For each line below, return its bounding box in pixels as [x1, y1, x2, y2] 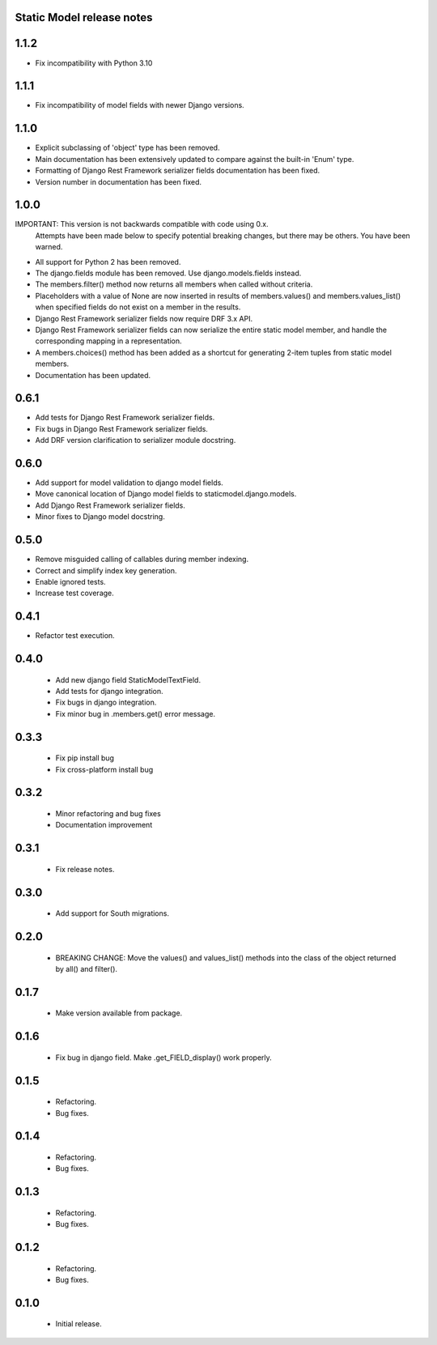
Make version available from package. [55, 1008, 183, 1018]
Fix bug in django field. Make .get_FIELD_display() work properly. [55, 1053, 273, 1062]
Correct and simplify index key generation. [35, 565, 177, 575]
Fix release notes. [55, 864, 115, 874]
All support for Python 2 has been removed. [35, 257, 181, 266]
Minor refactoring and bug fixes [55, 809, 161, 819]
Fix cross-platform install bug [55, 764, 154, 774]
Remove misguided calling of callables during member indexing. [35, 555, 249, 564]
